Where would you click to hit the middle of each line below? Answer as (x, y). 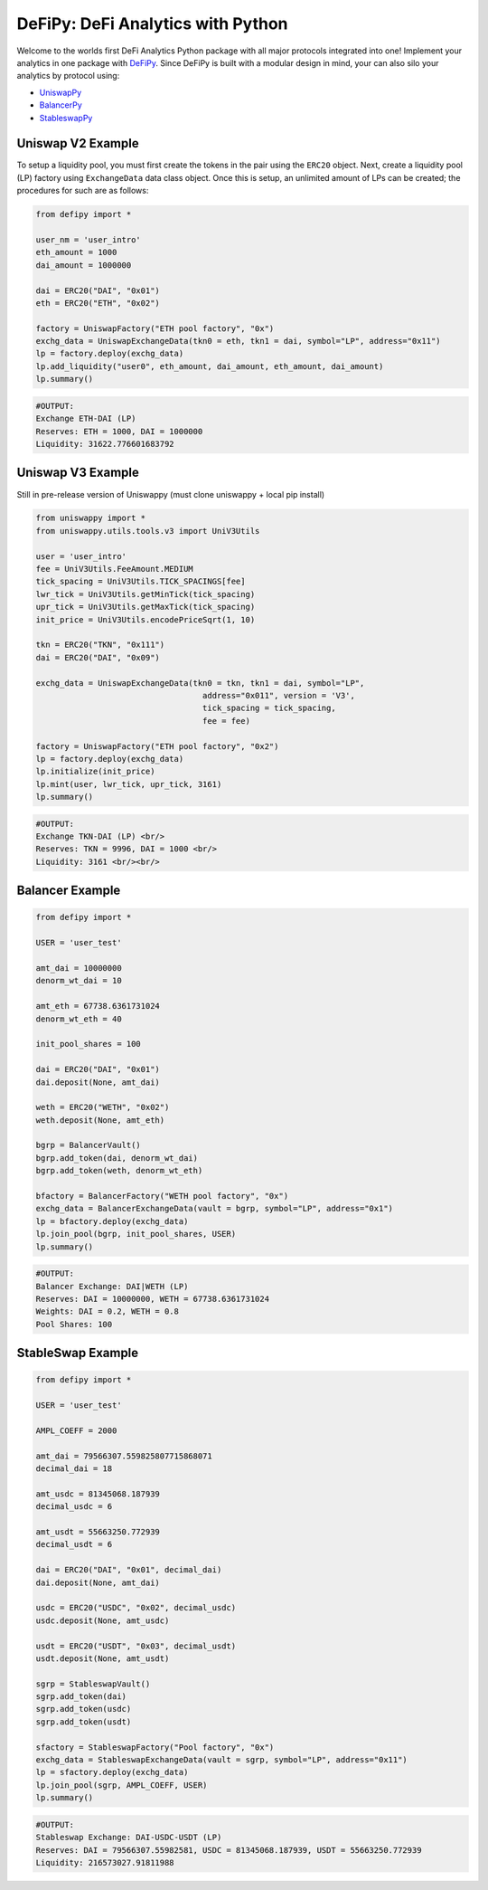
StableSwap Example (78, 1353)
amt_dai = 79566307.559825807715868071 (124, 1456)
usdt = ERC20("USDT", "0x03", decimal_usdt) (136, 1646)
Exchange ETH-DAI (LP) (86, 419)
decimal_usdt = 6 (74, 1544)
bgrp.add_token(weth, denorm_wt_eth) (119, 1171)
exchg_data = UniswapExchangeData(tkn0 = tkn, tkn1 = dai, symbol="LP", (200, 683)
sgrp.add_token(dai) (81, 1697)
